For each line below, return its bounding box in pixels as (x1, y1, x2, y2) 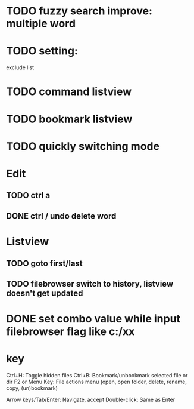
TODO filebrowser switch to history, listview (6, 279, 174, 289)
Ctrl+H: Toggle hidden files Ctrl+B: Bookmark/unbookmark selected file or (6, 371, 188, 379)
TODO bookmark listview (6, 112, 133, 126)
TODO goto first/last (6, 259, 83, 269)
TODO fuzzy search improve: (6, 4, 153, 18)
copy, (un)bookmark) (6, 384, 58, 392)
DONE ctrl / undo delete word (6, 211, 117, 221)
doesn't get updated (6, 288, 83, 298)
